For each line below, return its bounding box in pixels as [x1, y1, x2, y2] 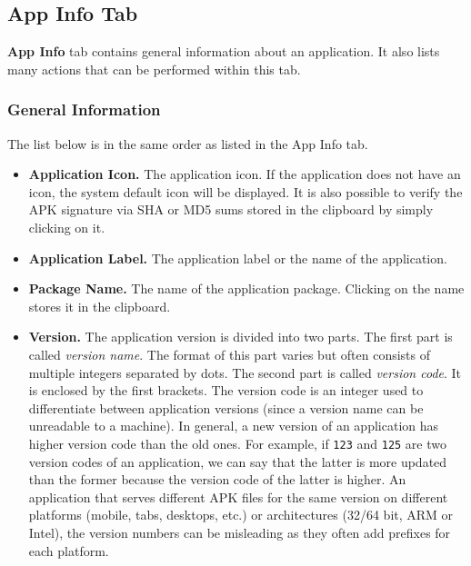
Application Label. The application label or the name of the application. [28, 248, 447, 267]
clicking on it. [28, 217, 105, 236]
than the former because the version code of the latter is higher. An [28, 470, 406, 489]
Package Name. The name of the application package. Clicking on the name [28, 279, 465, 298]
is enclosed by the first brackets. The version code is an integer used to [28, 381, 424, 400]
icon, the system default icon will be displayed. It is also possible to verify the [28, 182, 463, 201]
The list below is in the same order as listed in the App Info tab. [7, 134, 368, 153]
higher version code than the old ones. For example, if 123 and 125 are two [28, 433, 447, 452]
